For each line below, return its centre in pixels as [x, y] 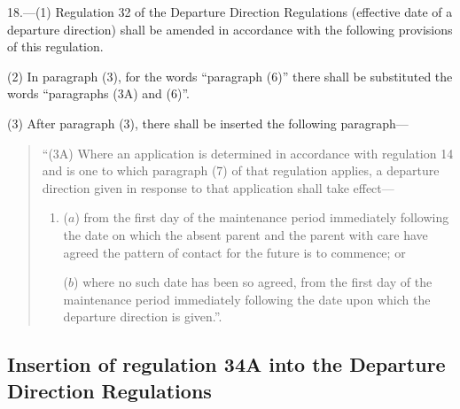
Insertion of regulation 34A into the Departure [226, 364]
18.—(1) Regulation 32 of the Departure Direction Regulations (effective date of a [230, 12]
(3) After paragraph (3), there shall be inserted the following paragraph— [208, 123]
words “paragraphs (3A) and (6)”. [99, 93]
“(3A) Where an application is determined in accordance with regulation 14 [248, 153]
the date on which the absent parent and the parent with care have [246, 234]
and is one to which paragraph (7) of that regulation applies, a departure [241, 170]
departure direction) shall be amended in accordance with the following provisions [230, 29]
